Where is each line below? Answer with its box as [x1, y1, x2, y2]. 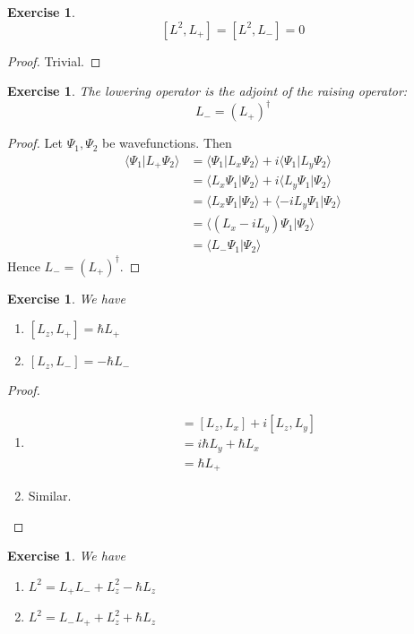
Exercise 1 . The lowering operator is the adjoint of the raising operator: [7, 81, 408, 100]
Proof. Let [7, 133, 63, 152]
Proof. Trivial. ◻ [7, 51, 101, 70]
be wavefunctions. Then [102, 133, 232, 152]
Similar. [28, 486, 72, 505]
